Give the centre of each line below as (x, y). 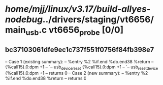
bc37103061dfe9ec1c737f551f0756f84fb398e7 (80, 50)
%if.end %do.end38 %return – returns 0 (46, 78)
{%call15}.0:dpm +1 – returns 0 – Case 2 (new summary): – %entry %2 (77, 73)
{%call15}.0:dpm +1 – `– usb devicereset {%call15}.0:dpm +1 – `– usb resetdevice (82, 67)
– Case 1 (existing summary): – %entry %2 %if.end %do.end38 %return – (79, 61)
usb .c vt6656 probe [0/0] (74, 31)
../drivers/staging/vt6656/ (98, 19)
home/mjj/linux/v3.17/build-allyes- (78, 9)
